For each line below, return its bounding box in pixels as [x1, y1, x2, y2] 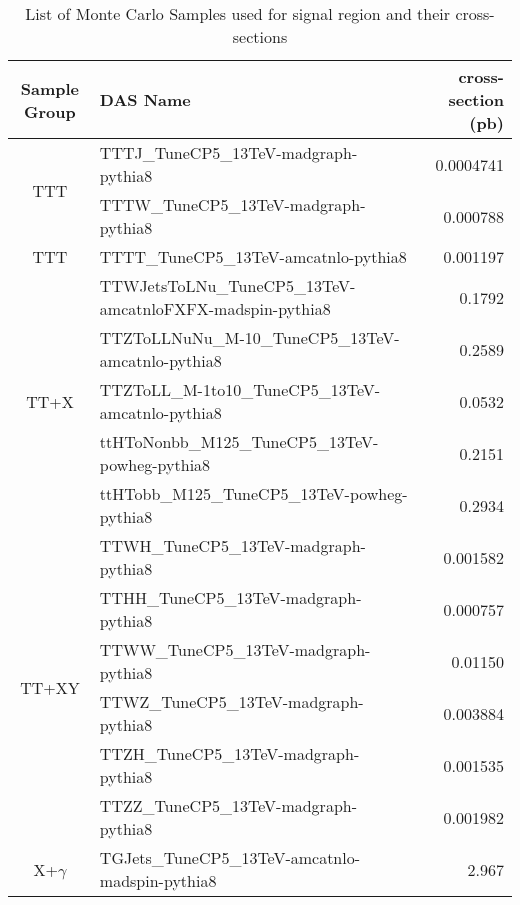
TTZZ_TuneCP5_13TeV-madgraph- [99, 794, 358, 817]
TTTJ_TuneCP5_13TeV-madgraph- [99, 141, 358, 164]
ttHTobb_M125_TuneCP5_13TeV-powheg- [99, 482, 408, 505]
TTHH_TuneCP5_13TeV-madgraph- [99, 586, 362, 609]
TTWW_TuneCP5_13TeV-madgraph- [99, 638, 371, 661]
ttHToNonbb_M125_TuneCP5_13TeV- [99, 430, 379, 453]
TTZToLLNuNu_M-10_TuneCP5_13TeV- [99, 326, 400, 349]
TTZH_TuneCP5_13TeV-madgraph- [99, 742, 360, 765]
